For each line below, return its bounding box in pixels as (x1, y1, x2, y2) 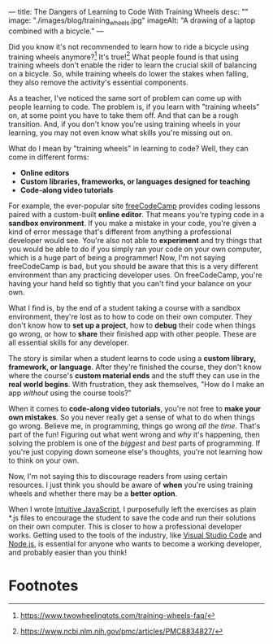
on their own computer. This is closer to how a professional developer (8, 522, 242, 532)
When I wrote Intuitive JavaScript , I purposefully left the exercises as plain (8, 504, 257, 515)
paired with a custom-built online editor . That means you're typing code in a (8, 210, 265, 220)
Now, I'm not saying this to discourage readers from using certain (8, 472, 227, 481)
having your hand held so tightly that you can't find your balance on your (8, 279, 252, 289)
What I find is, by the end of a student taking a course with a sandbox (8, 303, 241, 313)
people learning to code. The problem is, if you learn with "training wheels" (8, 102, 260, 112)
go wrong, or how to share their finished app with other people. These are (8, 329, 257, 339)
